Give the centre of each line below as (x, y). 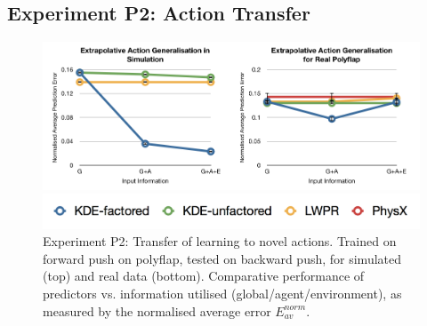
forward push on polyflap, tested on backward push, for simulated (222, 258)
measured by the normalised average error (157, 310)
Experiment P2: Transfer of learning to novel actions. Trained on (220, 241)
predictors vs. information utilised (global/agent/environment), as (222, 293)
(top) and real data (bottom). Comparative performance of (204, 276)
